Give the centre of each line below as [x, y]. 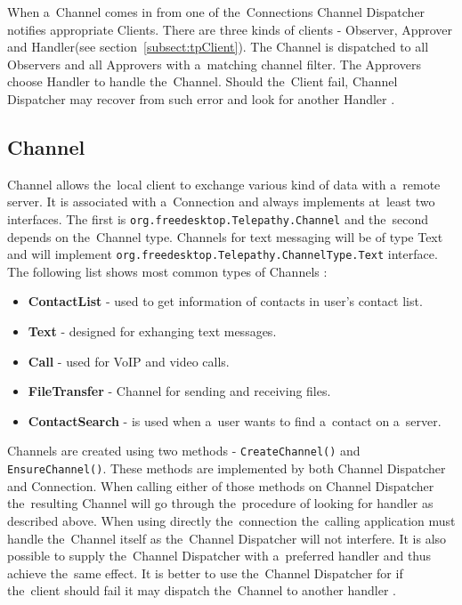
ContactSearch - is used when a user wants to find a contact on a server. [235, 420]
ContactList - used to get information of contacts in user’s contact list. [225, 301]
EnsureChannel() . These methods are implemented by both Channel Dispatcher [227, 468]
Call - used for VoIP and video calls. [129, 361]
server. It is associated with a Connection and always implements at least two [221, 202]
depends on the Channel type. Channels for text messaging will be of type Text [225, 236]
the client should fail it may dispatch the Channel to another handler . [202, 590]
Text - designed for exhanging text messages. [152, 331]
